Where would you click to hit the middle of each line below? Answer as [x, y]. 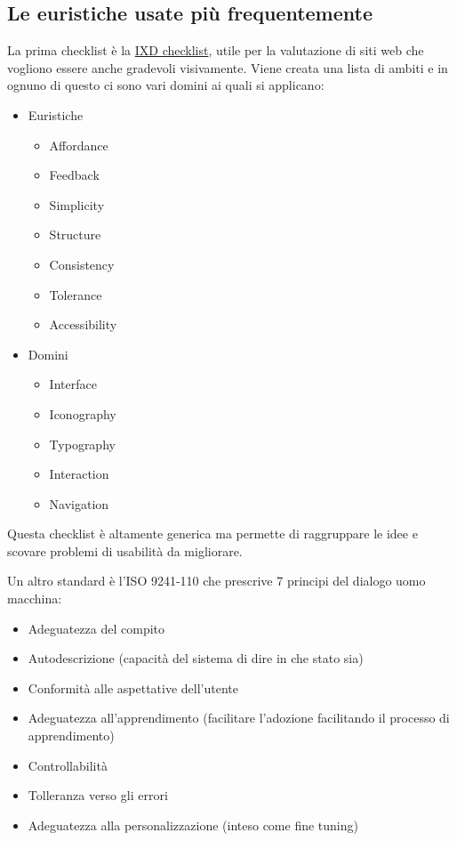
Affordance [79, 145]
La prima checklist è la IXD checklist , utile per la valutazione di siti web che [216, 50]
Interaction [79, 474]
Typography [82, 444]
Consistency [82, 264]
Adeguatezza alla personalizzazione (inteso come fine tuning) [193, 825]
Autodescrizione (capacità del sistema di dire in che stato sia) [196, 658]
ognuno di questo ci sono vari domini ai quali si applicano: [166, 85]
